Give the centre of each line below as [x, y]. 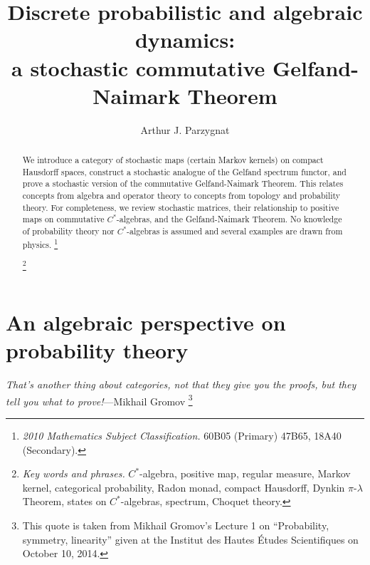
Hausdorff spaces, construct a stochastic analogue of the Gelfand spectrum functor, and [184, 171]
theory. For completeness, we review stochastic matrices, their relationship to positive [181, 207]
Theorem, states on [64, 501]
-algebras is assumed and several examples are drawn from [235, 231]
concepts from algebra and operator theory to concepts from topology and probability [181, 196]
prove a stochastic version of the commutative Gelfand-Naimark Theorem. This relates [183, 183]
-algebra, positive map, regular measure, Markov [245, 473]
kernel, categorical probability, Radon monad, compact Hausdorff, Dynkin [184, 487]
